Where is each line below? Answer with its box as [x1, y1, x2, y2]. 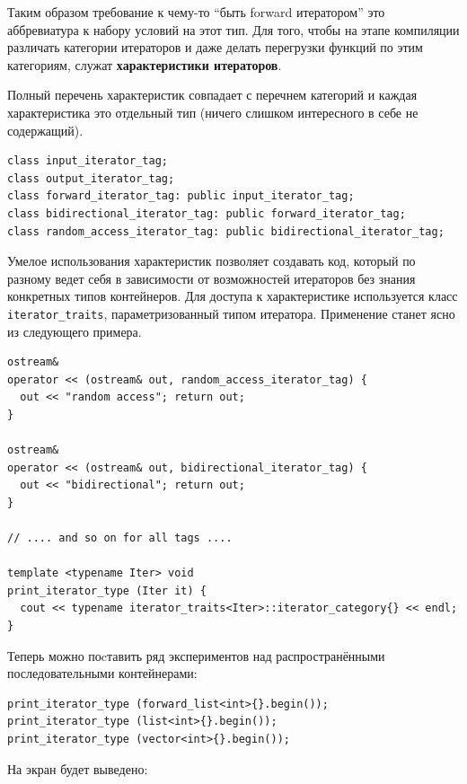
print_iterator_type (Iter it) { [7, 584, 207, 597]
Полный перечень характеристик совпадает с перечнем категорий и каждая [7, 85, 418, 104]
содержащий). [7, 120, 84, 139]
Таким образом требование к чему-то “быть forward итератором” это [7, 3, 385, 21]
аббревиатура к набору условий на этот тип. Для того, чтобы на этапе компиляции [7, 20, 460, 39]
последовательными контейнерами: [7, 664, 198, 683]
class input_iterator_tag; [7, 154, 168, 168]
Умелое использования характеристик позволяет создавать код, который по [7, 251, 416, 270]
